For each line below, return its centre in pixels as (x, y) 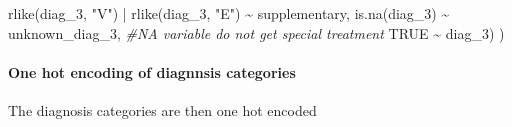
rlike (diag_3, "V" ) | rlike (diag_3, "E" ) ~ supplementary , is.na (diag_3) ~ (229, 13)
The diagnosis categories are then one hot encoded (162, 109)
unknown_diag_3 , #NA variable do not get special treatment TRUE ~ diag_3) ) (256, 32)
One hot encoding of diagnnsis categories (152, 71)
